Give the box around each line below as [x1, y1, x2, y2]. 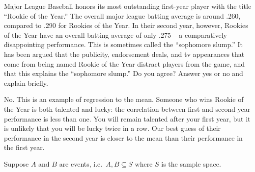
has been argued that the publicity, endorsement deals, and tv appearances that [4, 49, 245, 59]
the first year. [4, 142, 45, 152]
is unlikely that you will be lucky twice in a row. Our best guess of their [4, 123, 221, 133]
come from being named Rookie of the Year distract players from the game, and [4, 58, 245, 69]
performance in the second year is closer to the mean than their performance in [4, 132, 243, 143]
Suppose [4, 158, 29, 169]
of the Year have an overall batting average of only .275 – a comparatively [4, 29, 227, 40]
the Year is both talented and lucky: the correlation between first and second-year [4, 103, 251, 114]
